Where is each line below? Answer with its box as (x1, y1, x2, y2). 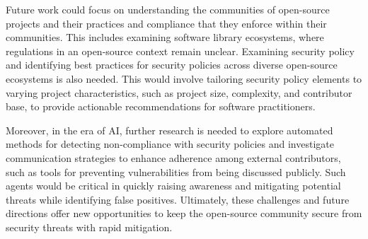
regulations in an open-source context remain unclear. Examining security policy (6, 43, 355, 58)
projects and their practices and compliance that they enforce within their (6, 16, 327, 30)
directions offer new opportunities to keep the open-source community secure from (6, 206, 362, 221)
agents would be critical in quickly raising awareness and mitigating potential (6, 178, 341, 193)
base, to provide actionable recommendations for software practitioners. (6, 99, 316, 114)
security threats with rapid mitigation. (6, 219, 173, 234)
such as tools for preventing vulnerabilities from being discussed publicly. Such (6, 164, 346, 179)
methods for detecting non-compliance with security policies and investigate (6, 136, 334, 151)
